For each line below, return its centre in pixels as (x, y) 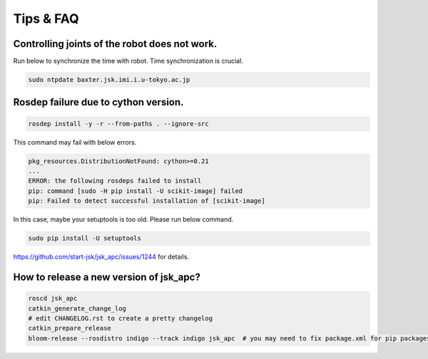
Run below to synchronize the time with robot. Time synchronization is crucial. (128, 61)
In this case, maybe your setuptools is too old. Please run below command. (123, 219)
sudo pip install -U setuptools (85, 238)
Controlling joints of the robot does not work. (115, 44)
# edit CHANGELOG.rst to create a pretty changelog (121, 318)
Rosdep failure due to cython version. (98, 102)
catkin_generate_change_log (77, 308)
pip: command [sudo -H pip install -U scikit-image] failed (136, 191)
